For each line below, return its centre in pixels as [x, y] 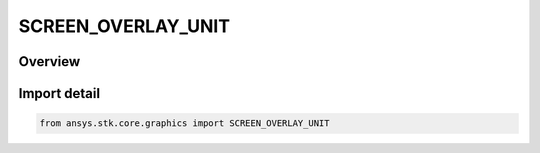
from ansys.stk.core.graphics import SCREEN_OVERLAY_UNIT [184, 123]
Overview [49, 61]
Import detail [59, 93]
